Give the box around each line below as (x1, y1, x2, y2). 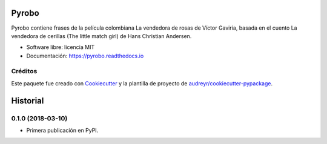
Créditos (11, 67, 38, 76)
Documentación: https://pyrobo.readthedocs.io (26, 52, 144, 59)
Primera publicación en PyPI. (26, 126, 99, 134)
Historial (11, 96, 44, 106)
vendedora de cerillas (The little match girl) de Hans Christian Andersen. (11, 32, 192, 39)
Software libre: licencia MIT (26, 44, 95, 51)
